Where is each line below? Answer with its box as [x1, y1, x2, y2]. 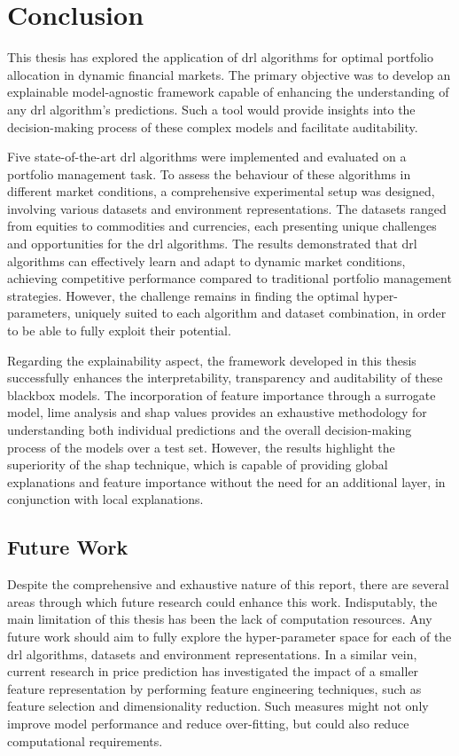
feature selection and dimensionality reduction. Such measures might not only [7, 697, 429, 715]
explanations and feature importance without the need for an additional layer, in [7, 472, 446, 491]
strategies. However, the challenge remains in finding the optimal [7, 286, 359, 304]
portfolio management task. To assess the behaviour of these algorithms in [7, 164, 411, 183]
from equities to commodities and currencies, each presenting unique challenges [7, 217, 437, 235]
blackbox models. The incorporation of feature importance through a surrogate [7, 385, 436, 404]
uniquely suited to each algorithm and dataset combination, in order [74, 303, 447, 322]
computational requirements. [7, 731, 163, 750]
